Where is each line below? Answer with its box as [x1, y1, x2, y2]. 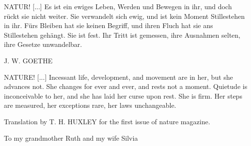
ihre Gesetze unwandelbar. [4, 39, 82, 49]
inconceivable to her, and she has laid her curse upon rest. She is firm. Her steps [4, 90, 242, 101]
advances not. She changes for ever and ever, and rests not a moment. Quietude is [4, 81, 248, 91]
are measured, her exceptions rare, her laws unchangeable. [4, 100, 176, 110]
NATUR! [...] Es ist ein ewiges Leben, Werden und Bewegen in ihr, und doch [4, 1, 232, 11]
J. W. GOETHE [4, 55, 53, 65]
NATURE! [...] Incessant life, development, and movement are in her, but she [4, 72, 233, 82]
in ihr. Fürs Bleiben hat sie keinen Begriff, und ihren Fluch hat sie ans [4, 20, 213, 30]
